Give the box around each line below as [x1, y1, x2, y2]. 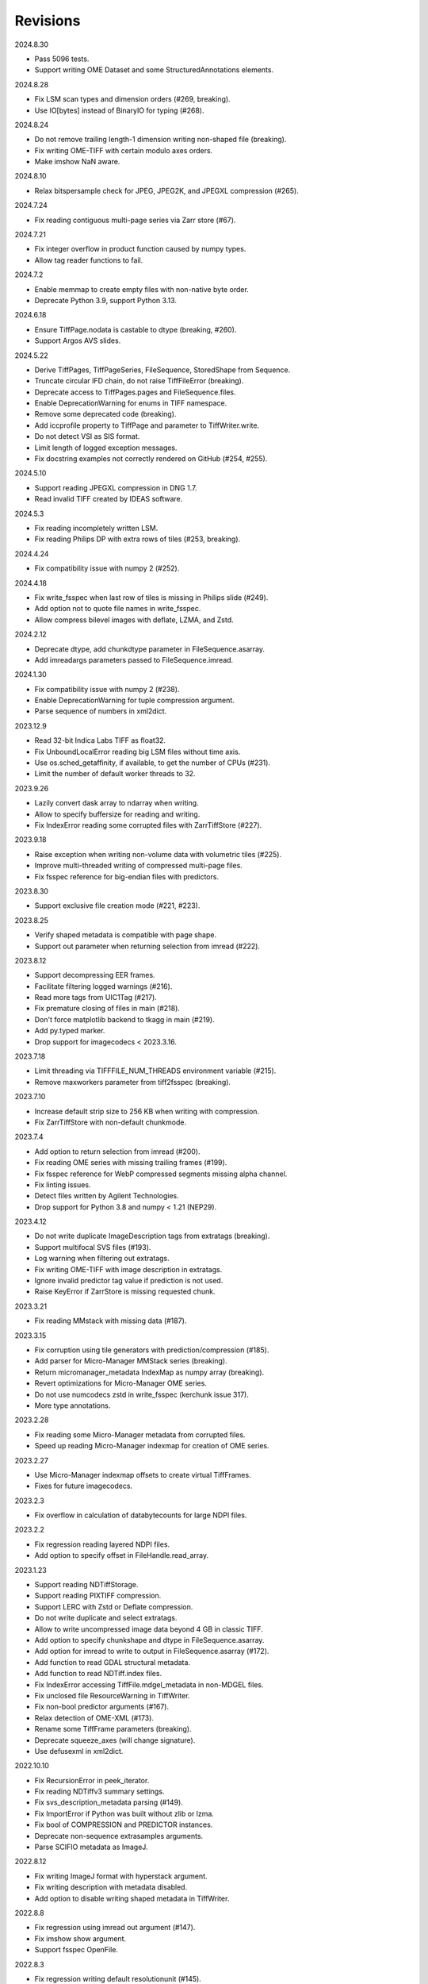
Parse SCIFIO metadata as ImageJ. [34, 1842, 148, 1852]
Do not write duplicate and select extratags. [34, 1613, 178, 1623]
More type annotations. [34, 1401, 111, 1410]
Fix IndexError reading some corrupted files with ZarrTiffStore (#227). [34, 820, 262, 829]
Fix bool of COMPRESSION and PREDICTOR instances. [34, 1820, 213, 1829]
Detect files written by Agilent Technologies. [34, 1191, 179, 1201]
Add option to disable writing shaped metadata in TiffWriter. [34, 1894, 230, 1903]
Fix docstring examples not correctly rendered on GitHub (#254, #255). [34, 454, 268, 463]
